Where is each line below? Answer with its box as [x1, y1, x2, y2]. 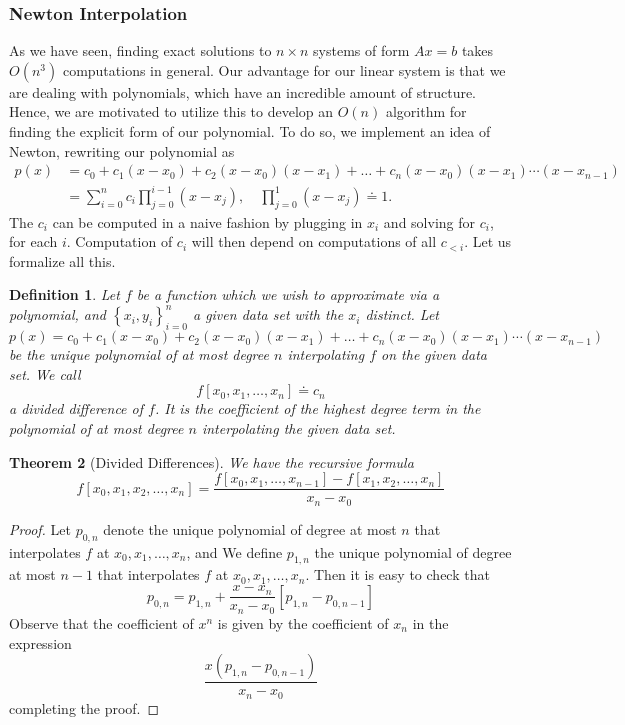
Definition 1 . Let [9, 284, 120, 305]
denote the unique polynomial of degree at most [103, 518, 397, 539]
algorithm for [385, 101, 467, 122]
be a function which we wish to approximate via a [136, 284, 440, 305]
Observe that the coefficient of [9, 612, 194, 633]
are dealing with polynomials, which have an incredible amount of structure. [9, 81, 477, 102]
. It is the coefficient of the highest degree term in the [154, 398, 481, 419]
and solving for [383, 211, 476, 232]
